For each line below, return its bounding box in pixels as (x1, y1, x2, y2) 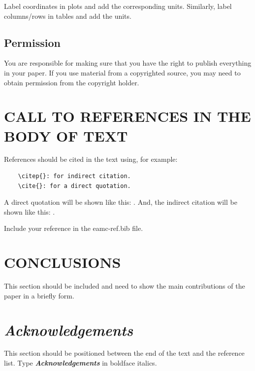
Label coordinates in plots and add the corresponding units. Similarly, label (4, 1, 232, 11)
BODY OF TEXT (4, 125, 128, 146)
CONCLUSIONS (4, 252, 121, 272)
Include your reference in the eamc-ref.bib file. (4, 223, 143, 233)
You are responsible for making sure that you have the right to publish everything (4, 58, 252, 68)
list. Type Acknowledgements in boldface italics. (4, 358, 157, 368)
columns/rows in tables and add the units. (4, 10, 131, 21)
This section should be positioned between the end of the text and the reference (4, 348, 245, 358)
